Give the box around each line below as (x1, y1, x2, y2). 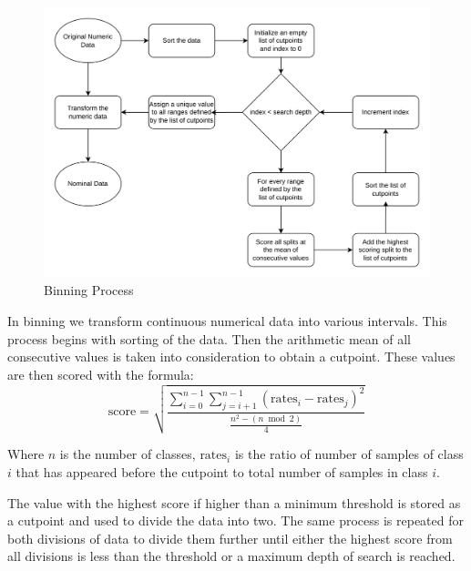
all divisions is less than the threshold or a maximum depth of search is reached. (7, 546, 456, 566)
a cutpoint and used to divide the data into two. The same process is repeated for (7, 511, 464, 530)
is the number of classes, (59, 444, 196, 464)
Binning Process (44, 280, 134, 300)
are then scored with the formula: (7, 364, 194, 383)
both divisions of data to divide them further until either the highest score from (7, 528, 453, 547)
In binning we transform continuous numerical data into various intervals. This (7, 311, 447, 331)
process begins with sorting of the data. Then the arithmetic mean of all (7, 329, 411, 348)
